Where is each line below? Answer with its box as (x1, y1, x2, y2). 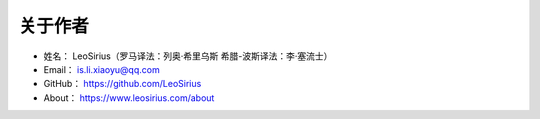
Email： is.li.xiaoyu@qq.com (43, 63, 160, 75)
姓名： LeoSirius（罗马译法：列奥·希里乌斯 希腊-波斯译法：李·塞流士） (43, 50, 333, 62)
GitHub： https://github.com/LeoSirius (43, 78, 202, 90)
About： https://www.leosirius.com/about (43, 91, 215, 104)
